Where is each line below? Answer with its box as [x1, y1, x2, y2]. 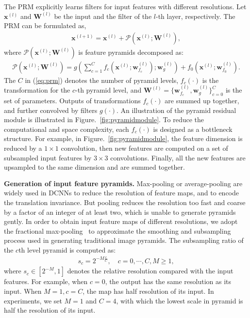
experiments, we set [4, 295, 62, 305]
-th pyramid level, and [75, 85, 142, 95]
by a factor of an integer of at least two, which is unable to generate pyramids [4, 207, 236, 217]
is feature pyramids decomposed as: [78, 47, 183, 57]
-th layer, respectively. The [155, 11, 235, 21]
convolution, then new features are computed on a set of [61, 143, 228, 153]
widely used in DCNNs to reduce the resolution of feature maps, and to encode [4, 188, 239, 198]
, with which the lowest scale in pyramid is [116, 295, 243, 305]
